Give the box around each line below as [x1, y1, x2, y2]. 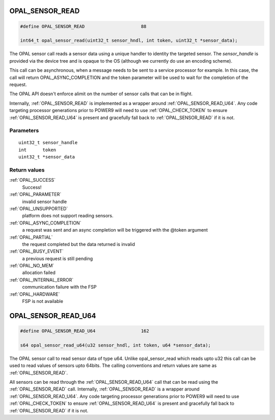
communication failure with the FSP [22, 284, 97, 290]
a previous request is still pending [22, 255, 93, 262]
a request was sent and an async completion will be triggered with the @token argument [22, 227, 208, 233]
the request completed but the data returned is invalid [22, 241, 135, 247]
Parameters [9, 127, 39, 134]
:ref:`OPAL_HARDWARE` [9, 291, 60, 297]
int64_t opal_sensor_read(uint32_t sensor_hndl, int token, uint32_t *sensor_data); [20, 38, 238, 43]
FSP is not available [22, 298, 64, 304]
